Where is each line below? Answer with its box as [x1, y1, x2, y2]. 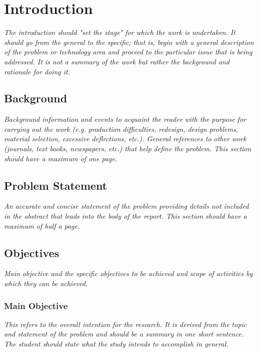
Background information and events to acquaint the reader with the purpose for [4, 114, 246, 124]
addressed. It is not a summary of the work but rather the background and [4, 56, 229, 66]
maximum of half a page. [4, 220, 80, 231]
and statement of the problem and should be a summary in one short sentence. [4, 329, 243, 339]
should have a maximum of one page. [4, 153, 117, 163]
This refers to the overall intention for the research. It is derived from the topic [4, 319, 247, 329]
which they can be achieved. [4, 278, 88, 289]
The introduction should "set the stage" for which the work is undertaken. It [4, 27, 235, 37]
